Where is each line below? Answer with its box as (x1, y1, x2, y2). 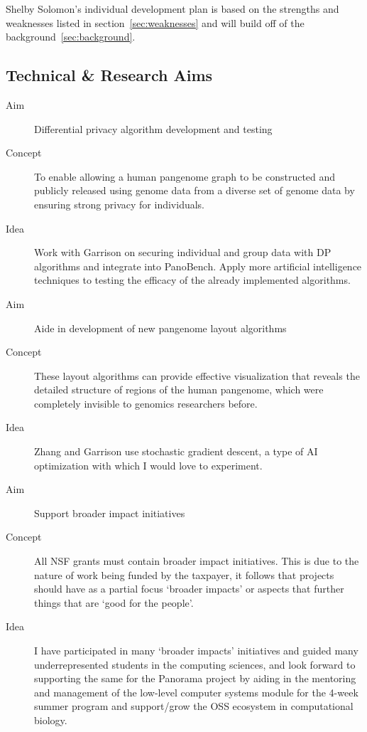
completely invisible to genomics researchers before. (34, 396, 258, 410)
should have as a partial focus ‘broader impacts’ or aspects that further (34, 581, 344, 596)
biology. (34, 712, 67, 727)
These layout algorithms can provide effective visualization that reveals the (34, 368, 360, 383)
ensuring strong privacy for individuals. (34, 196, 205, 211)
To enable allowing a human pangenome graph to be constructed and (34, 169, 336, 184)
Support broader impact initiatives (34, 505, 185, 520)
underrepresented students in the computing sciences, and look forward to (34, 657, 356, 672)
